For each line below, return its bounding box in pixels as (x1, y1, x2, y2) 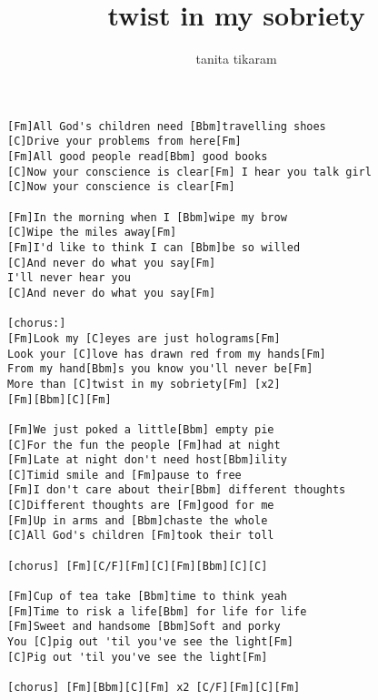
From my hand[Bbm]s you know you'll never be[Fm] (7, 362, 313, 376)
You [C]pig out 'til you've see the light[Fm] (7, 635, 293, 649)
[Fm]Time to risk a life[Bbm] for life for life (7, 604, 307, 618)
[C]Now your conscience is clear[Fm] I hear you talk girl (7, 165, 372, 178)
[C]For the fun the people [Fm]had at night (7, 438, 281, 451)
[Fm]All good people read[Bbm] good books (7, 150, 268, 164)
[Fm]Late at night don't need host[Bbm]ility (7, 453, 287, 467)
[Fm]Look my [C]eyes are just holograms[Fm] (7, 331, 281, 345)
